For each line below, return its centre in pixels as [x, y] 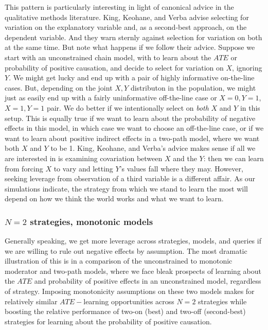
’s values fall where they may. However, [181, 168]
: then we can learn [234, 158]
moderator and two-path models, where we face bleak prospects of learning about [133, 271]
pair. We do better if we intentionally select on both [128, 107]
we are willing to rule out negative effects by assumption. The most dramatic [126, 250]
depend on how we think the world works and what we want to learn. [114, 198]
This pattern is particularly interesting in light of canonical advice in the [119, 7]
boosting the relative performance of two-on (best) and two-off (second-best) [125, 311]
